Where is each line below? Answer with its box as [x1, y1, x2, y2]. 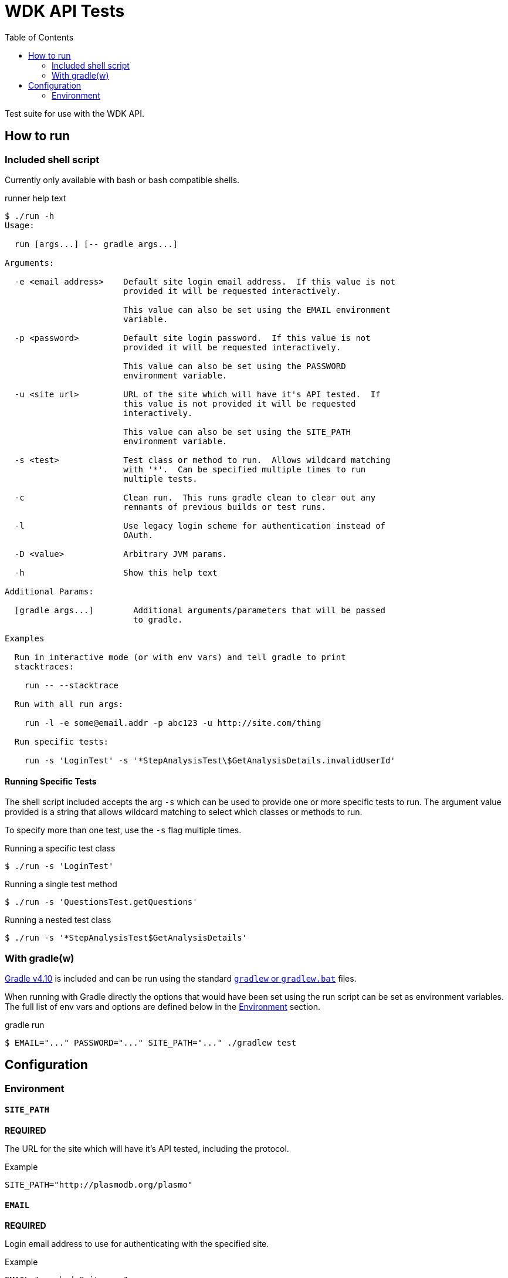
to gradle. [133, 614, 183, 624]
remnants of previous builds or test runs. [123, 502, 326, 512]
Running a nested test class [5, 915, 111, 925]
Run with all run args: [14, 699, 124, 709]
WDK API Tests [5, 1, 125, 21]
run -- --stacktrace [24, 680, 118, 690]
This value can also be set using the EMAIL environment [123, 305, 391, 315]
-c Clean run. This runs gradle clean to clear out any [14, 492, 376, 502]
